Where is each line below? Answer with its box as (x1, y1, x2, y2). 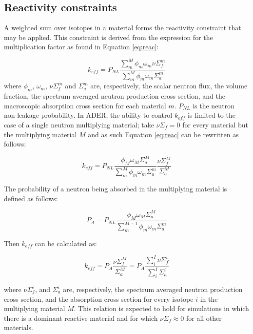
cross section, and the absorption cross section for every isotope (4, 293, 194, 304)
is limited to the (187, 110, 235, 120)
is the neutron (193, 100, 234, 110)
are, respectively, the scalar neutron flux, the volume (90, 81, 248, 91)
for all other (186, 313, 222, 323)
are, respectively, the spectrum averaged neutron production (63, 284, 243, 294)
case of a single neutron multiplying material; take (4, 120, 154, 130)
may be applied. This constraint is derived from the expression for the (4, 32, 213, 42)
